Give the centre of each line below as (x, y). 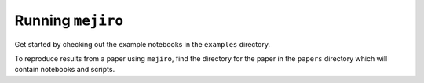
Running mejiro (69, 20)
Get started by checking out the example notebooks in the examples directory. (143, 44)
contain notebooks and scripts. (65, 70)
